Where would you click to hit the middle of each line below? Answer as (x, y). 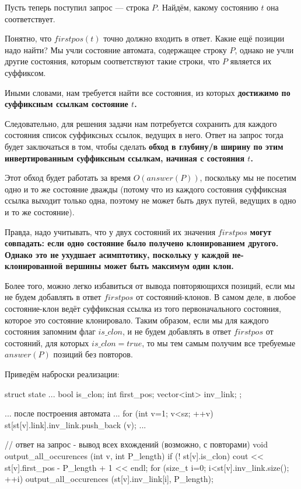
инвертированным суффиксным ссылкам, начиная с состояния (125, 158)
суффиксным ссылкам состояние (66, 104)
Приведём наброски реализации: (62, 374)
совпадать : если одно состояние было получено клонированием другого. (142, 243)
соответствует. (30, 18)
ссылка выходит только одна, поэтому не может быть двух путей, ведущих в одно (150, 200)
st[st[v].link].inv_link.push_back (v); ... (76, 424)
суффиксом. (25, 72)
